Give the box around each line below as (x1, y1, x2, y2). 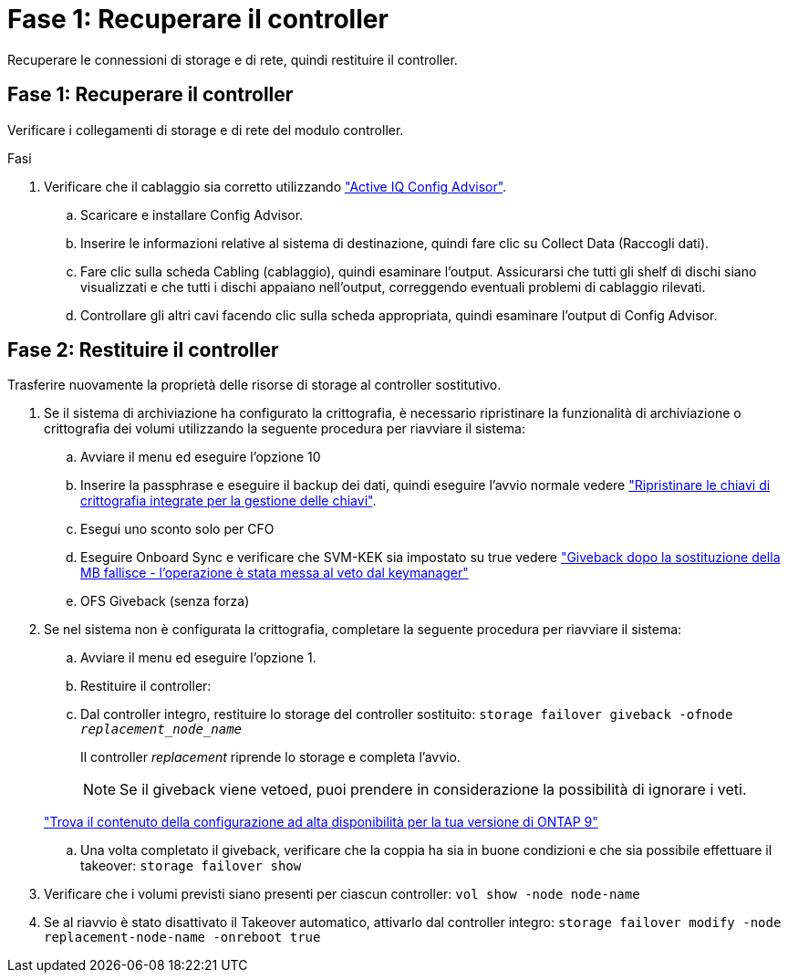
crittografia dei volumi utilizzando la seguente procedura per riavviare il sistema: (44, 421, 525, 437)
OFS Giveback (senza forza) (80, 593, 250, 610)
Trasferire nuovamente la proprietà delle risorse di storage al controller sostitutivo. (7, 377, 502, 393)
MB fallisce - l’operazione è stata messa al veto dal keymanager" (80, 565, 469, 581)
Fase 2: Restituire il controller (7, 339, 279, 362)
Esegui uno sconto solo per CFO (80, 521, 275, 537)
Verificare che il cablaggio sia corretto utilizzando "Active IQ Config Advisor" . (44, 178, 507, 194)
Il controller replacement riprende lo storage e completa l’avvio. (80, 749, 461, 766)
